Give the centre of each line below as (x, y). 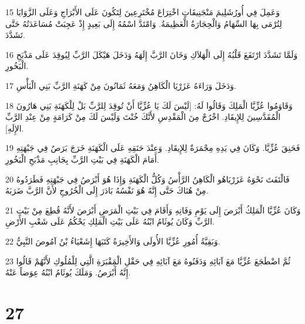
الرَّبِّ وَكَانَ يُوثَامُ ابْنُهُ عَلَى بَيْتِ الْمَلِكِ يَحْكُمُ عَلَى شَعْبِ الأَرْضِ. (110, 221)
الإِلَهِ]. (15, 128)
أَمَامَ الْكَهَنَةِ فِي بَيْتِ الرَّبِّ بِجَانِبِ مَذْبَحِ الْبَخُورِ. (82, 159)
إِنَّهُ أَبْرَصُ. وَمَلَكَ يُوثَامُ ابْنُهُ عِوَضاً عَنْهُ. (68, 272)
